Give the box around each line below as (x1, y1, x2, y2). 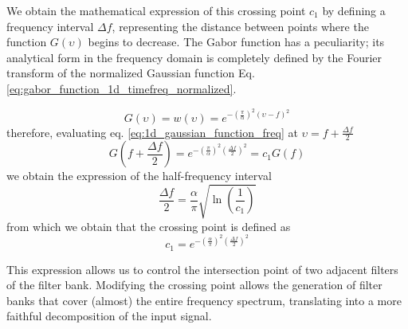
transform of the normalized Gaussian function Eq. (6, 65, 255, 81)
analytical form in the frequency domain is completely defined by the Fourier (6, 49, 382, 65)
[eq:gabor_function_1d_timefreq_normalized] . (6, 80, 237, 96)
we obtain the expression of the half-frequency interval (6, 167, 272, 184)
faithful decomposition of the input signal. (6, 307, 212, 324)
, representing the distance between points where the (112, 18, 369, 34)
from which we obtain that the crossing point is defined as (6, 217, 291, 234)
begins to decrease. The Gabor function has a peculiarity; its (88, 33, 385, 50)
